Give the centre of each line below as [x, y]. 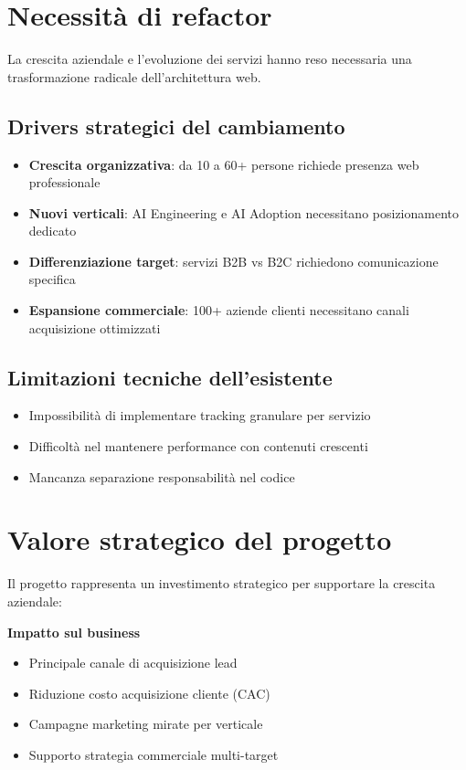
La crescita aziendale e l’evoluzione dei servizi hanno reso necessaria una [210, 59]
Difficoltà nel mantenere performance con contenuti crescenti [198, 446]
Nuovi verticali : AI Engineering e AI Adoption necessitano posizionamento [244, 212]
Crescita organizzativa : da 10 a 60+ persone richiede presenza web [224, 164]
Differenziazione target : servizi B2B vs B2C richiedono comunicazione [233, 261]
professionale [64, 182]
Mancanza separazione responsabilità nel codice [162, 476]
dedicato [53, 231]
